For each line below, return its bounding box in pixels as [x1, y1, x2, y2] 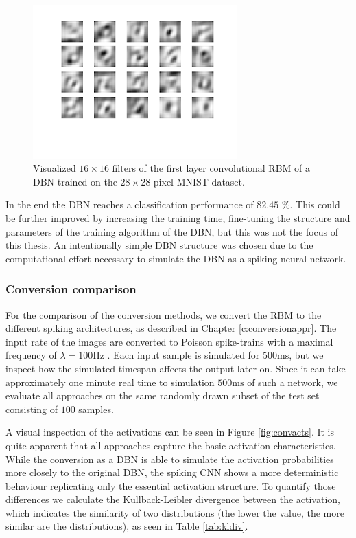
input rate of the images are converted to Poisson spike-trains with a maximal [5, 334, 333, 348]
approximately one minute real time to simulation [5, 374, 215, 389]
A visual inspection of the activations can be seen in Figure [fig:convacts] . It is [5, 425, 335, 439]
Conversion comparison [5, 280, 137, 298]
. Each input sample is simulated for [107, 348, 260, 362]
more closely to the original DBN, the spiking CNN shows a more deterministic [5, 465, 339, 480]
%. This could [281, 197, 340, 212]
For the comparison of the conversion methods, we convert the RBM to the [5, 307, 322, 322]
